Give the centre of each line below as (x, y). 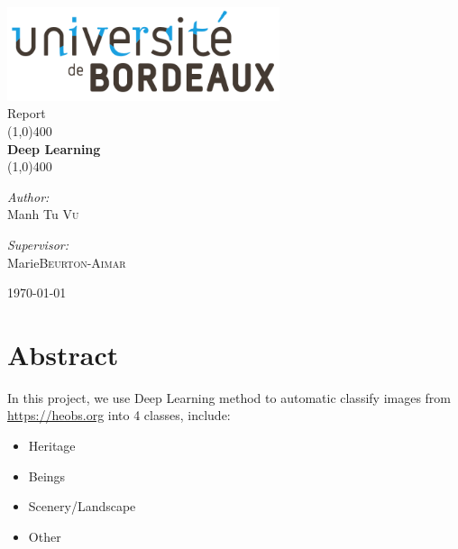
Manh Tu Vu (43, 214)
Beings (47, 476)
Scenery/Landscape (82, 506)
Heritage (52, 446)
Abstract (63, 354)
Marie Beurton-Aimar (67, 262)
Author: (28, 196)
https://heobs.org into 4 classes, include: (119, 415)
